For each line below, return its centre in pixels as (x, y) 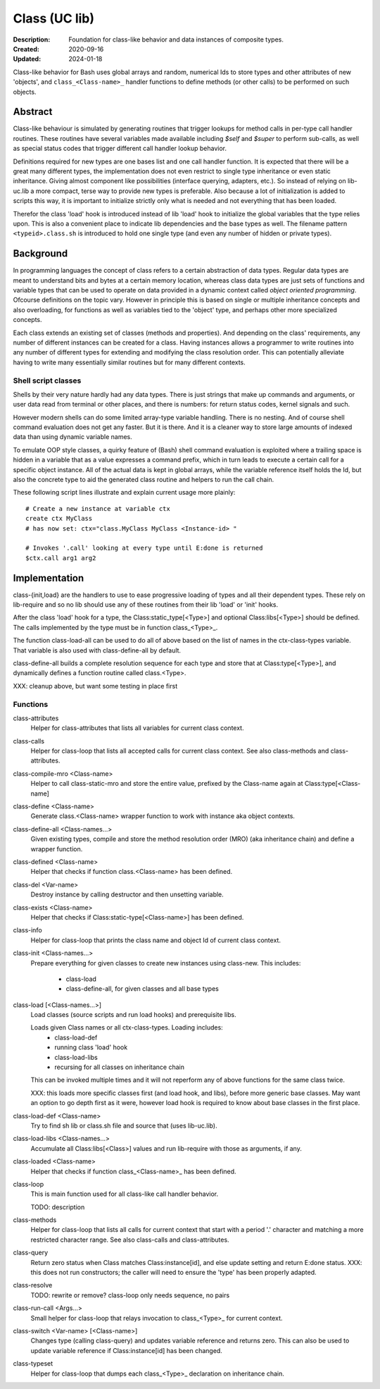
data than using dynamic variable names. (73, 437)
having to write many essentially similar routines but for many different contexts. (129, 362)
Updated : (27, 59)
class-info (27, 930)
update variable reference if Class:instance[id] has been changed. (127, 1350)
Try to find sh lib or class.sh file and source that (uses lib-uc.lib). (124, 1125)
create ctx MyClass (59, 519)
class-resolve (33, 1285)
